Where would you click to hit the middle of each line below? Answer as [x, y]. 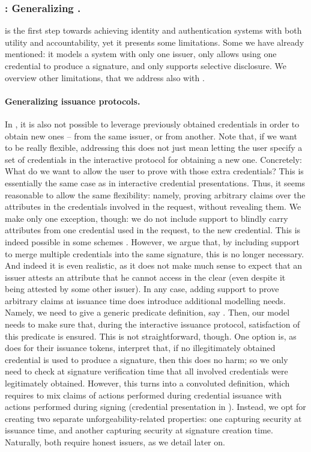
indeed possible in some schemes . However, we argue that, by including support [152, 241]
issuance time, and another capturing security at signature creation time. [139, 430]
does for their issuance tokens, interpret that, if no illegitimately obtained [140, 348]
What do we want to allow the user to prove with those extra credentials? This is [154, 171]
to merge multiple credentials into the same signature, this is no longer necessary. [155, 253]
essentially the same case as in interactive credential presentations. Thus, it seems [155, 182]
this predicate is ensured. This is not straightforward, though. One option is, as [151, 336]
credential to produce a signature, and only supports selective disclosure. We [146, 66]
